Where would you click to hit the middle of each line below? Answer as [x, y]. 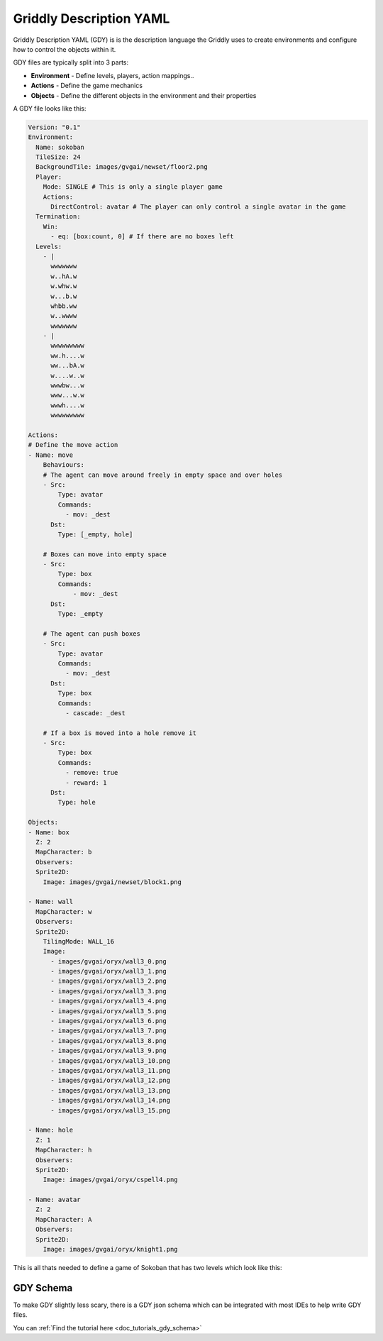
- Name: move [51, 455]
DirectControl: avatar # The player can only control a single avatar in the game [199, 207]
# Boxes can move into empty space [105, 554]
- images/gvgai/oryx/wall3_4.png [109, 1001]
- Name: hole [51, 1130]
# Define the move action [73, 445]
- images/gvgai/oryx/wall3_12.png [110, 1081]
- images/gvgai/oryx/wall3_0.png [109, 961]
